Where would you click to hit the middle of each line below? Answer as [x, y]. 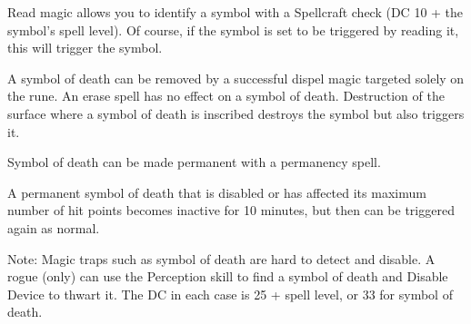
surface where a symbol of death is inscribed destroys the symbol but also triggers [236, 113]
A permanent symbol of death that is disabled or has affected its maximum [217, 192]
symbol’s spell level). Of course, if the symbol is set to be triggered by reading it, [233, 29]
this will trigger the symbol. [85, 48]
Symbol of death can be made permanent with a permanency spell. [194, 162]
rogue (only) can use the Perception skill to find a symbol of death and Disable [228, 276]
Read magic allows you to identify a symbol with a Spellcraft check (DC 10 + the [235, 12]
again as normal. [54, 227]
